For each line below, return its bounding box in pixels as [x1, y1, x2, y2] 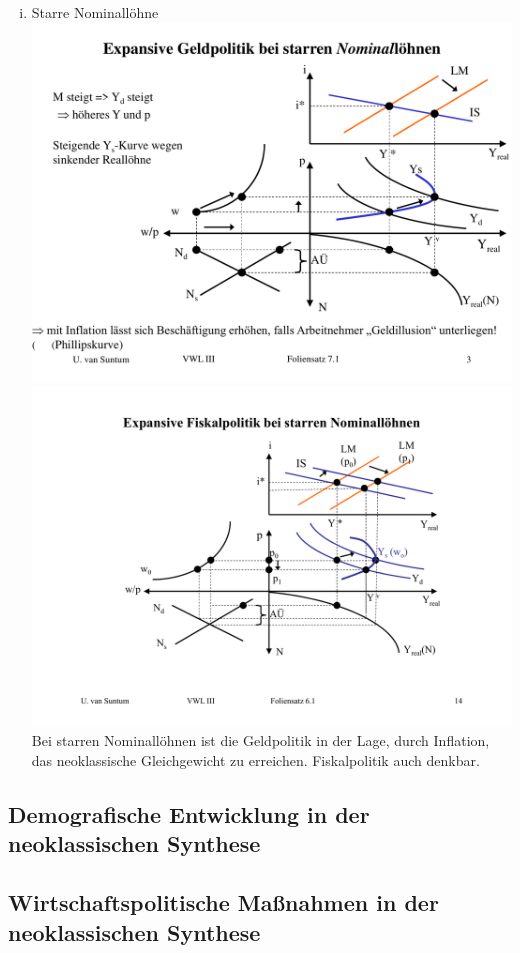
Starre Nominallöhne [31, 2, 159, 22]
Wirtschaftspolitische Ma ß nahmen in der [8, 887, 439, 918]
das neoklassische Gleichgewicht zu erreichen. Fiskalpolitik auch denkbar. [31, 750, 480, 771]
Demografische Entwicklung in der [8, 799, 370, 830]
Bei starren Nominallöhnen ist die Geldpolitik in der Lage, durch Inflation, [31, 730, 490, 751]
